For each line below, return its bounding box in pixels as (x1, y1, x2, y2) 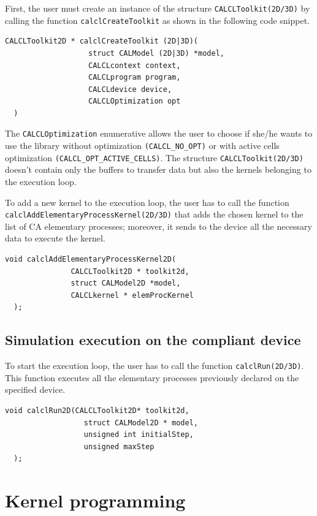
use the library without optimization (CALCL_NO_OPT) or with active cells (5, 139, 280, 152)
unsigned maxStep (83, 442, 155, 451)
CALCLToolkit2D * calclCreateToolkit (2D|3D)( (5, 37, 198, 46)
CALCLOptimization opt (88, 97, 181, 106)
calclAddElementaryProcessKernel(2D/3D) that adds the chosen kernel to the (5, 208, 304, 221)
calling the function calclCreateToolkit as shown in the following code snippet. (5, 13, 310, 26)
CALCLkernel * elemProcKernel (71, 290, 194, 300)
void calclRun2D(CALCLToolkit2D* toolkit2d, (5, 406, 189, 415)
